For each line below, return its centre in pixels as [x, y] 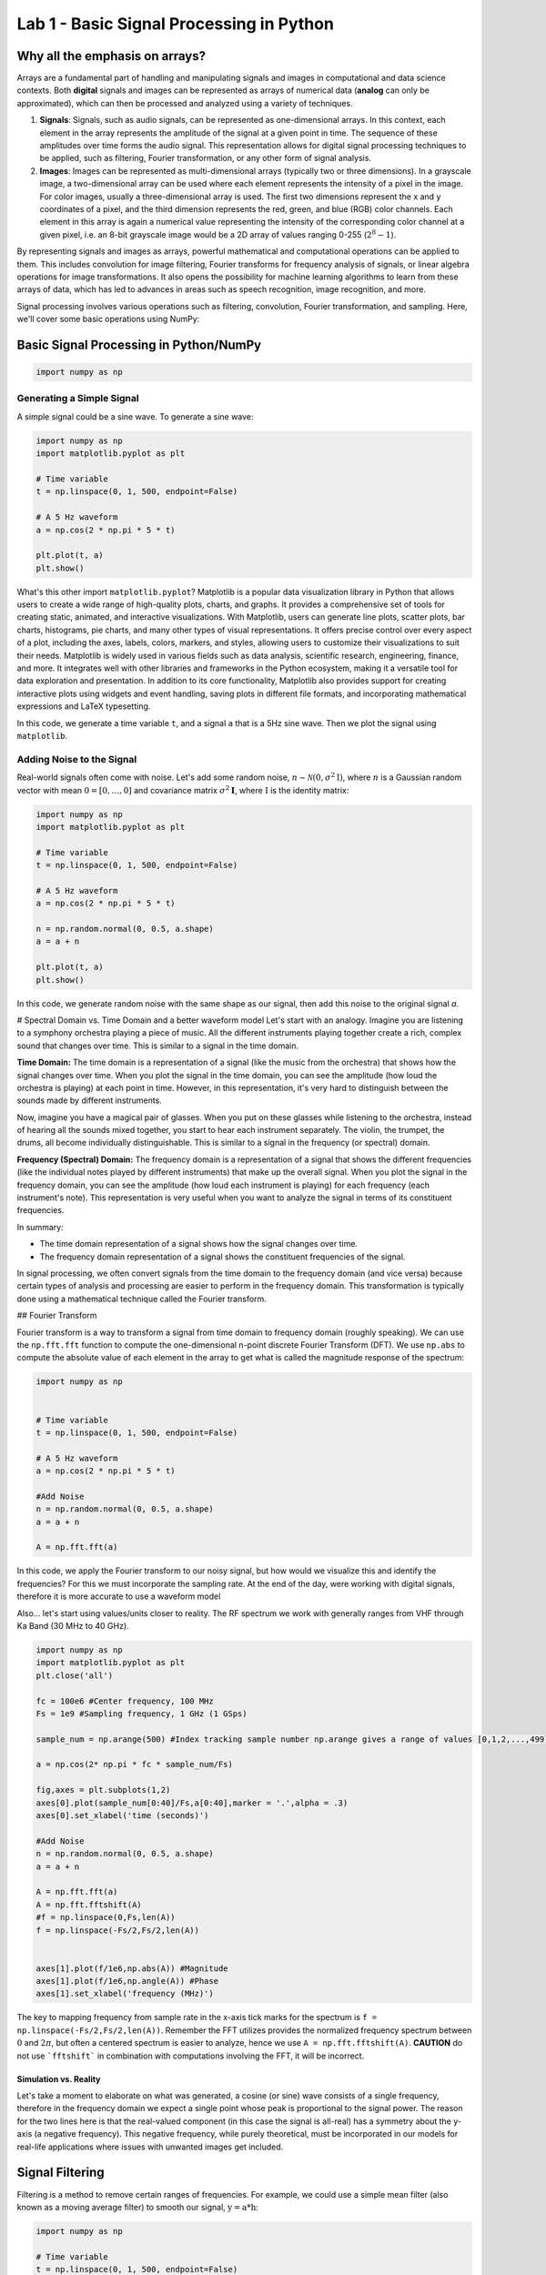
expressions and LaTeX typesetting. [84, 706]
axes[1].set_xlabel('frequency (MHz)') [125, 1994]
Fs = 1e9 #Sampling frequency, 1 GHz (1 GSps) [142, 1714]
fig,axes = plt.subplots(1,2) [103, 1790]
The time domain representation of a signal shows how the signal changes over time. [199, 1244]
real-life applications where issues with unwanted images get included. [150, 2147]
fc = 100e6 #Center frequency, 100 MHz [125, 1701]
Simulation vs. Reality [59, 2078]
